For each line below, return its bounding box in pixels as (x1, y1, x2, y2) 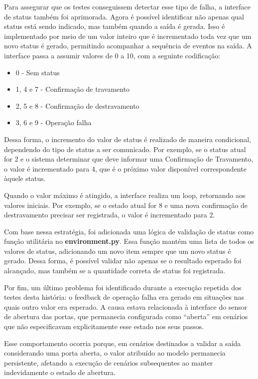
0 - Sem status (15, 67, 60, 77)
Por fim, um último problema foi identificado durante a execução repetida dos (4, 282, 242, 292)
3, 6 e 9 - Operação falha (15, 117, 92, 128)
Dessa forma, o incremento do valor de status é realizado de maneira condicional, (4, 134, 252, 144)
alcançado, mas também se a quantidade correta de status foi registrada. (4, 265, 226, 276)
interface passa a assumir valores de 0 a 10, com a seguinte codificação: (4, 50, 221, 60)
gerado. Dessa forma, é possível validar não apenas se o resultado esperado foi (4, 255, 242, 266)
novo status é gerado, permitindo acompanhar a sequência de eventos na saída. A (4, 40, 252, 51)
